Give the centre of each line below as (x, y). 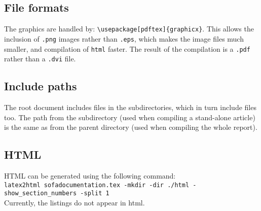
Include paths (41, 86)
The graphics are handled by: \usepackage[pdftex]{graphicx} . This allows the (129, 29)
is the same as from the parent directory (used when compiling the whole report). (131, 127)
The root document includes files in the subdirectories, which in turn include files (130, 107)
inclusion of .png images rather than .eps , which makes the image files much (124, 38)
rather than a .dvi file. (40, 59)
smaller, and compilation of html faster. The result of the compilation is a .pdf (127, 48)
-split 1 (95, 194)
